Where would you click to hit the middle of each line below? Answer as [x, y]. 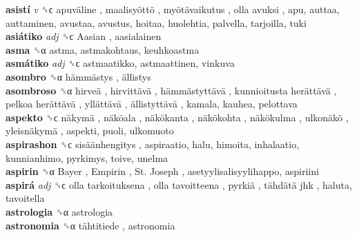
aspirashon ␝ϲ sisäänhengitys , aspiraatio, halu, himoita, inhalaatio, [153, 144]
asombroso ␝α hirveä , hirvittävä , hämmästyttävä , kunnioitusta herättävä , [171, 90]
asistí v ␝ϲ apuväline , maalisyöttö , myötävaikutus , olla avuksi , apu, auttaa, [173, 9]
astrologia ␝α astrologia [59, 211]
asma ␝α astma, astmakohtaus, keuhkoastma [103, 49]
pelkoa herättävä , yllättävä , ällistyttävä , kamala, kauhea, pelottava [152, 104]
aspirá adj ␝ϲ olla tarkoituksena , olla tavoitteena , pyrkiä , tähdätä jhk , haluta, [179, 184]
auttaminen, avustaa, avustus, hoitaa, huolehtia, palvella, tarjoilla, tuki [156, 22]
